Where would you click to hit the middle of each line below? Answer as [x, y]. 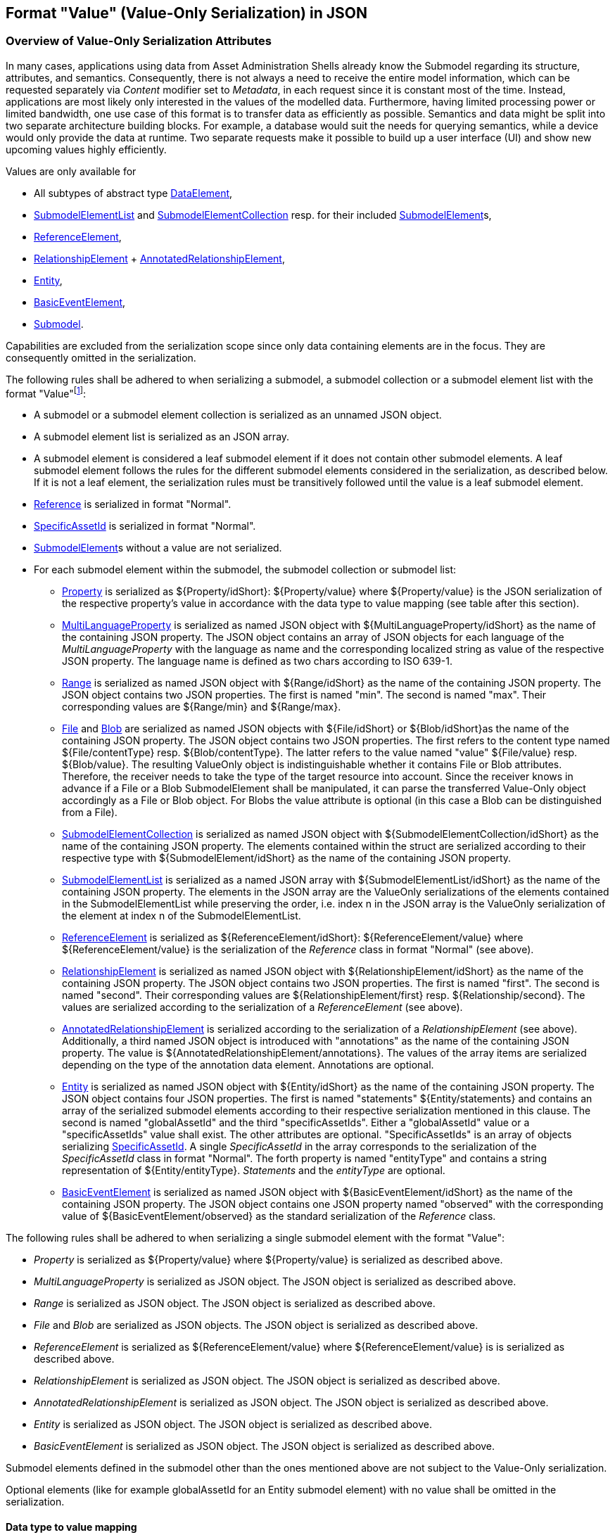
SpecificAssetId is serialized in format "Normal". [145, 526]
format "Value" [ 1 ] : [46, 392]
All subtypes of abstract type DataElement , [133, 193]
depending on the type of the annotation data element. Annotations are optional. [248, 1065]
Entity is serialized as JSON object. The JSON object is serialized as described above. [233, 1425]
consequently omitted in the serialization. [101, 357]
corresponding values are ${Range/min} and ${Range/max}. [202, 707]
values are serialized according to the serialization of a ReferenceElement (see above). [262, 1007]
